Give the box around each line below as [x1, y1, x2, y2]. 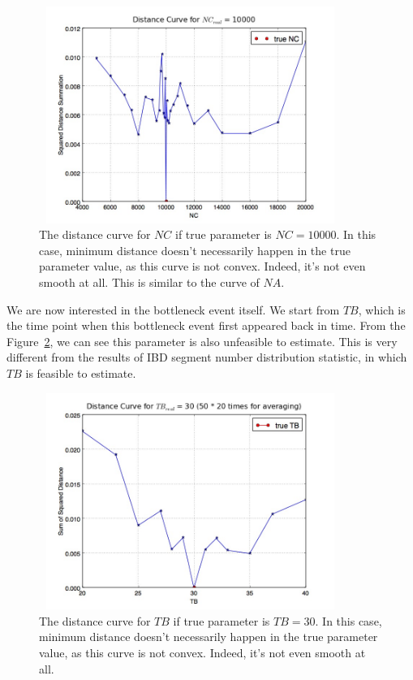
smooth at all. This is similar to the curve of [39, 274, 260, 291]
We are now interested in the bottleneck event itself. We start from [6, 301, 340, 318]
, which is [358, 301, 406, 318]
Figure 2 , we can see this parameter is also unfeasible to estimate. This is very [6, 332, 398, 349]
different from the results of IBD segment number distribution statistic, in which [6, 349, 407, 366]
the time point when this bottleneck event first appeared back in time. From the [6, 317, 406, 334]
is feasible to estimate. [25, 365, 136, 381]
